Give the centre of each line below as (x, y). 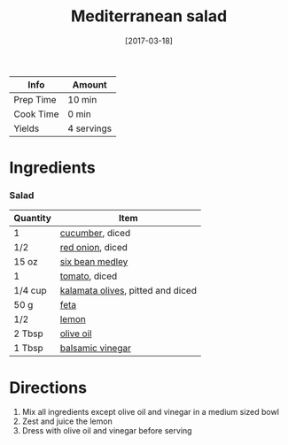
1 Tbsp (29, 349)
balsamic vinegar (95, 349)
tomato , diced (89, 276)
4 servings (90, 128)
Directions (48, 387)
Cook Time (36, 114)
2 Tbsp (29, 334)
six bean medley (94, 262)
